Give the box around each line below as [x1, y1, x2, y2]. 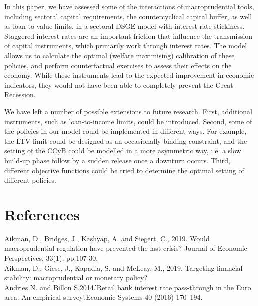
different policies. [4, 175, 56, 185]
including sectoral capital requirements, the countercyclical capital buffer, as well [4, 11, 252, 21]
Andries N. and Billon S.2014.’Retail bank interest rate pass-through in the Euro [4, 282, 251, 292]
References [4, 204, 80, 224]
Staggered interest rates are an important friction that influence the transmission [4, 30, 253, 41]
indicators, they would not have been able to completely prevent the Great [4, 79, 233, 90]
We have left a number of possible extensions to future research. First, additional [4, 106, 252, 116]
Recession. [4, 89, 36, 100]
